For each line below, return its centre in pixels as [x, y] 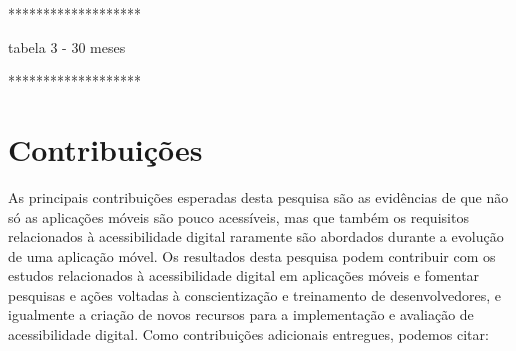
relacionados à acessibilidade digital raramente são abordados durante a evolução [256, 236]
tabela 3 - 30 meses [67, 46]
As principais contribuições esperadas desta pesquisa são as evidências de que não [258, 196]
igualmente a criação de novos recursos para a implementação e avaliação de [241, 314]
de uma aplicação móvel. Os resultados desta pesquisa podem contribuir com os [252, 255]
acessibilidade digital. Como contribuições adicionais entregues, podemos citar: [248, 334]
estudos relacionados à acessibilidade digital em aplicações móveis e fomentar [244, 275]
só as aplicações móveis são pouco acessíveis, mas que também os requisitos [238, 216]
